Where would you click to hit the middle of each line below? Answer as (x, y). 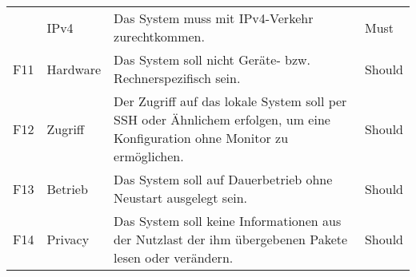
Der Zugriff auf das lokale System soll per (230, 101)
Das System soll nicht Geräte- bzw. (212, 59)
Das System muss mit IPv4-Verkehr (214, 18)
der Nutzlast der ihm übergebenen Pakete (231, 239)
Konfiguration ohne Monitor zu (201, 138)
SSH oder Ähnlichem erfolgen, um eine (222, 119)
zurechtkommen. (159, 36)
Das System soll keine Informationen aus (228, 221)
